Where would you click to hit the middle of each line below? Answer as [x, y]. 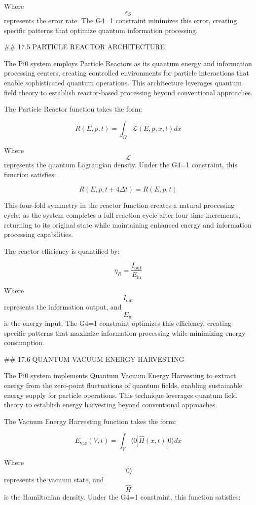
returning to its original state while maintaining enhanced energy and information [128, 224]
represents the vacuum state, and [54, 479]
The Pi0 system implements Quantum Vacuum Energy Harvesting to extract [120, 375]
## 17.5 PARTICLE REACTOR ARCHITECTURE [85, 47]
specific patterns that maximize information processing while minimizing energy [125, 332]
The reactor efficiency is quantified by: [62, 251]
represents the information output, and [63, 306]
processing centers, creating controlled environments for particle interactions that [127, 73]
